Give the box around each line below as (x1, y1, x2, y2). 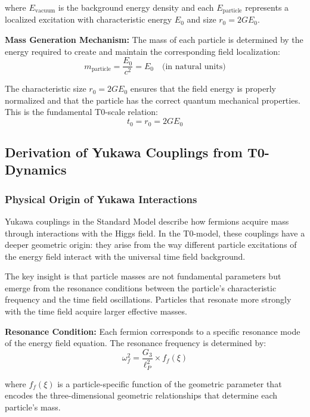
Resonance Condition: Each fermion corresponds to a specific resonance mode (5, 325, 300, 337)
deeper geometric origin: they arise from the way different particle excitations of (5, 238, 297, 251)
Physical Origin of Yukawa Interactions (5, 191, 197, 206)
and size (187, 13, 216, 26)
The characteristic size (5, 82, 86, 95)
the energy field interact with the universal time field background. (5, 250, 246, 262)
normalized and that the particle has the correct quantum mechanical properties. (5, 94, 300, 106)
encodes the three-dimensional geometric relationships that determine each (5, 389, 277, 402)
